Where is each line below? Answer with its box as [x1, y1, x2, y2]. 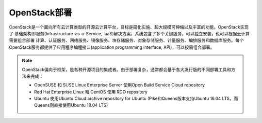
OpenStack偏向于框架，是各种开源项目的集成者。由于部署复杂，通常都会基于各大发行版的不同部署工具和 [22, 67, 231, 72]
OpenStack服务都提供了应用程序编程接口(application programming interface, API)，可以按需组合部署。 [9, 44, 214, 50]
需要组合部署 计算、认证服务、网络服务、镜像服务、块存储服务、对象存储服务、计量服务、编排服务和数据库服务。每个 [9, 38, 244, 43]
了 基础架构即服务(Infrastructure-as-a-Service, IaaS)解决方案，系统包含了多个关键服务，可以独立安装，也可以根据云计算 [9, 30, 250, 36]
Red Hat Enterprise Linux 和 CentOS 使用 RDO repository [34, 89, 147, 95]
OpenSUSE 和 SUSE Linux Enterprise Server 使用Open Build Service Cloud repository [34, 82, 205, 88]
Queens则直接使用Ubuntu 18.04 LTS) [34, 102, 108, 108]
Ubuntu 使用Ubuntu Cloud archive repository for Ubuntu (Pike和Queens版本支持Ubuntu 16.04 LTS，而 [34, 96, 238, 101]
